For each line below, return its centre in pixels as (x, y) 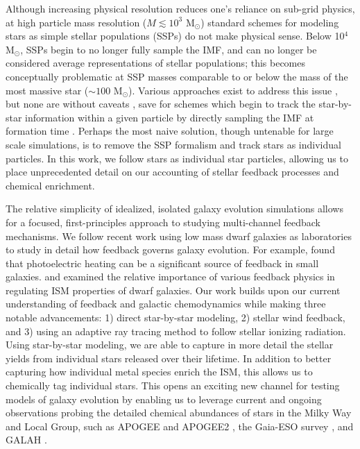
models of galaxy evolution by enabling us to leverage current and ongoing (164, 399)
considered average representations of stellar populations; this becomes (155, 63)
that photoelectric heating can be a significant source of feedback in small (162, 263)
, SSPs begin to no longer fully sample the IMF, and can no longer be (169, 49)
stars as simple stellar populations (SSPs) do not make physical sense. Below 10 (175, 36)
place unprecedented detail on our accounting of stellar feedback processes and (172, 172)
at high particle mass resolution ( (76, 22)
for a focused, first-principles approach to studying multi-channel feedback (163, 222)
